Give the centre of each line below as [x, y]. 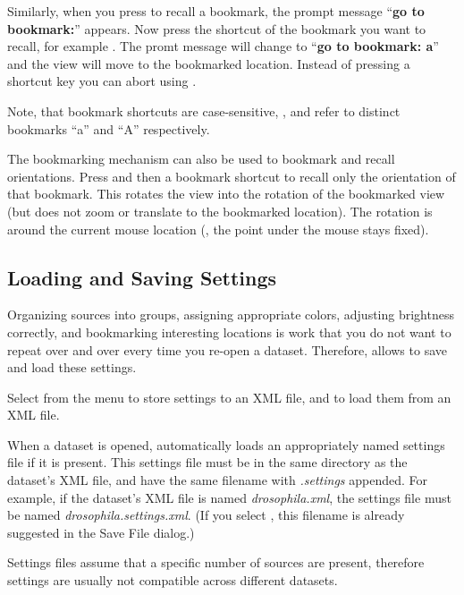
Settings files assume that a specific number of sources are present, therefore [216, 562]
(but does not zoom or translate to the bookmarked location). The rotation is [220, 211]
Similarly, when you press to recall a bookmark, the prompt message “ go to [216, 11]
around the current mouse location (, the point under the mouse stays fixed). [218, 229]
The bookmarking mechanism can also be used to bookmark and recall [201, 159]
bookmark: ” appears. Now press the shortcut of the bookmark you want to [217, 28]
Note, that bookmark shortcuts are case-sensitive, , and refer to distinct [204, 110]
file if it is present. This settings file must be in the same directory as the [207, 462]
